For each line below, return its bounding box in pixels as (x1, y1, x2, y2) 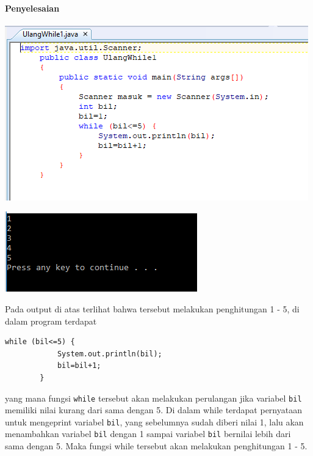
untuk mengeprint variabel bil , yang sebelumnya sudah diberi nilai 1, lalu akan (5, 415, 304, 428)
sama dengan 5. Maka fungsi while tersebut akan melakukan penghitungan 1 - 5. (5, 439, 308, 452)
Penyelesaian (5, 1, 60, 14)
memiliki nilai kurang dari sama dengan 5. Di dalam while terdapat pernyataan (5, 403, 302, 416)
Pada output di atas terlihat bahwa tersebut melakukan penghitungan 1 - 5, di (5, 302, 300, 315)
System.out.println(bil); (57, 349, 162, 358)
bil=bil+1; (57, 361, 101, 370)
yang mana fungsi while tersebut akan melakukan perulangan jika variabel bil (5, 391, 302, 404)
